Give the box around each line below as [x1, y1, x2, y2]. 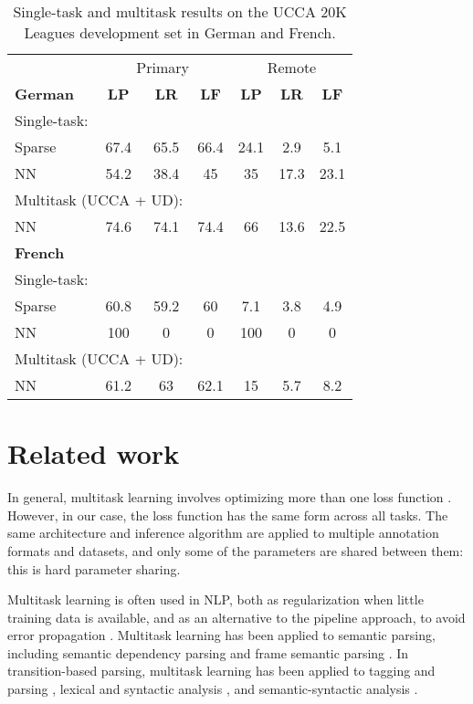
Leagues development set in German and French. [24, 22, 336, 43]
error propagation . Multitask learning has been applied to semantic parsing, [7, 625, 436, 645]
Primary [136, 57, 189, 78]
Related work [7, 435, 180, 472]
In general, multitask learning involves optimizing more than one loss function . [7, 488, 452, 507]
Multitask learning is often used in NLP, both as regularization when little [7, 590, 424, 609]
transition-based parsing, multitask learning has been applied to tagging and [7, 661, 436, 680]
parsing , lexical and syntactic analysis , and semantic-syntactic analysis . [7, 679, 418, 699]
